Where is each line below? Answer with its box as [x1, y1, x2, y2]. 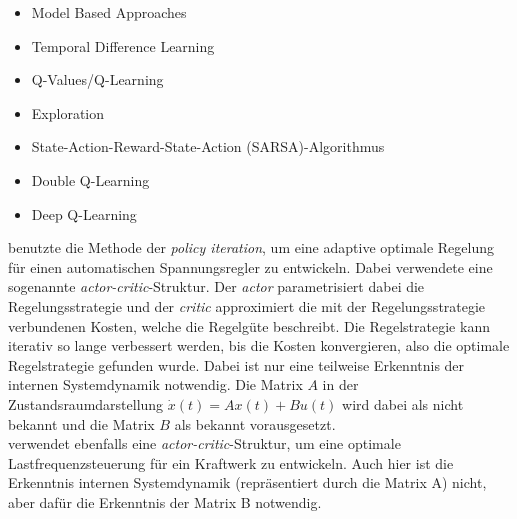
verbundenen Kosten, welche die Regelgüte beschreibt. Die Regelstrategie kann [8, 315, 490, 336]
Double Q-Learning [31, 169, 150, 190]
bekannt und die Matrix [8, 413, 155, 434]
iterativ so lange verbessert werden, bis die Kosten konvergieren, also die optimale [8, 335, 510, 356]
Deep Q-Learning [31, 203, 137, 224]
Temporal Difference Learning [31, 35, 215, 56]
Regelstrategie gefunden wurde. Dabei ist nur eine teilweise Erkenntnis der [8, 354, 465, 375]
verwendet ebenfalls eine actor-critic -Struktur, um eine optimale [8, 433, 401, 454]
